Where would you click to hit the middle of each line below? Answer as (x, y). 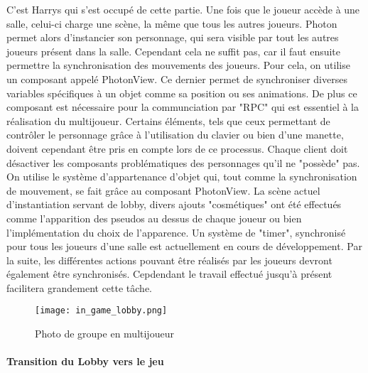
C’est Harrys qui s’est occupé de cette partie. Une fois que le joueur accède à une (183, 9)
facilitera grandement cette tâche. (80, 287)
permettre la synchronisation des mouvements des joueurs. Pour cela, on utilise (178, 65)
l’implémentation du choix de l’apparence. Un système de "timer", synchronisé (176, 232)
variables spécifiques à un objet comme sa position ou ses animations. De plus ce (182, 93)
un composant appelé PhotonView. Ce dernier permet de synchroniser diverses (177, 79)
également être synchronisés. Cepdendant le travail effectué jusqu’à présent (169, 274)
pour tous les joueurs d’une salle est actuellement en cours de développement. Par (184, 246)
